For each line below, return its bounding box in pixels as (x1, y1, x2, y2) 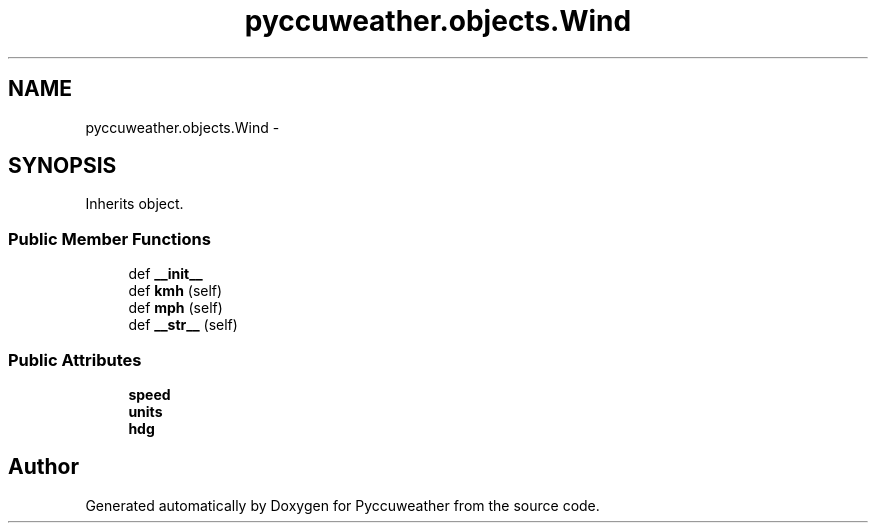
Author (8, 454, 79, 480)
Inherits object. (85, 195, 184, 213)
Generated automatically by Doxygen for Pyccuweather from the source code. (85, 496, 600, 514)
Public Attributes (8, 349, 142, 370)
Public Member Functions (8, 228, 211, 249)
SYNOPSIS (8, 153, 117, 179)
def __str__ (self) (128, 316, 238, 334)
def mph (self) (128, 299, 223, 317)
